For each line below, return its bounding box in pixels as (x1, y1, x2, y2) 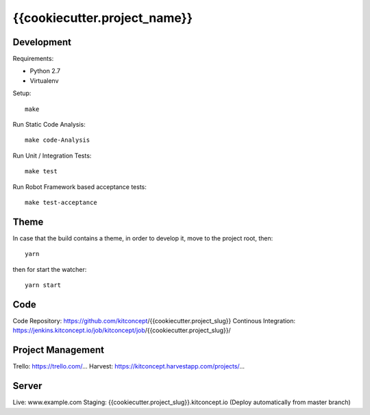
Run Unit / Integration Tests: (12, 151, 92, 160)
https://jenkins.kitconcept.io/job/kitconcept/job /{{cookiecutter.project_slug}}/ (12, 326, 231, 335)
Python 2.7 (29, 67, 61, 75)
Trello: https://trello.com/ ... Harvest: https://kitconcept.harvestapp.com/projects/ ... (12, 362, 245, 370)
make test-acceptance (25, 199, 97, 206)
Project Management (12, 344, 104, 356)
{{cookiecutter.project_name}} (12, 10, 193, 25)
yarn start (25, 281, 62, 289)
